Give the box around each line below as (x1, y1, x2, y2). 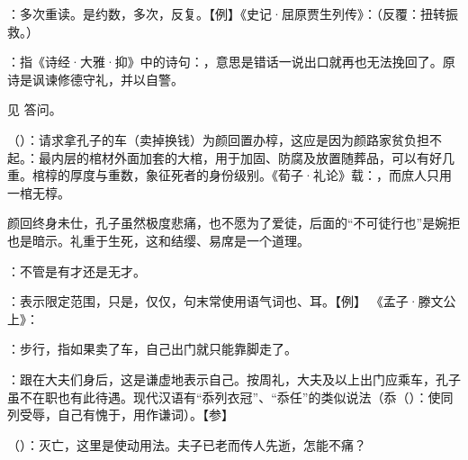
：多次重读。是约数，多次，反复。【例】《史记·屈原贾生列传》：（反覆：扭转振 (7, 5, 458, 23)
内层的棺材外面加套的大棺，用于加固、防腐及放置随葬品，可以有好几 (50, 148, 454, 167)
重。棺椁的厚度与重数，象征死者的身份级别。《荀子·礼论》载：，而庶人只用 (7, 166, 452, 185)
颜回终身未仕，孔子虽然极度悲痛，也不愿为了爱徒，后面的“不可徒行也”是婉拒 (7, 213, 461, 232)
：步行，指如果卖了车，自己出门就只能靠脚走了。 (7, 339, 297, 358)
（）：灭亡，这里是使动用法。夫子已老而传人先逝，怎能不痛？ (7, 435, 366, 454)
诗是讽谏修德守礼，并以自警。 (7, 69, 184, 88)
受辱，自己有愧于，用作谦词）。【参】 (19, 405, 234, 424)
